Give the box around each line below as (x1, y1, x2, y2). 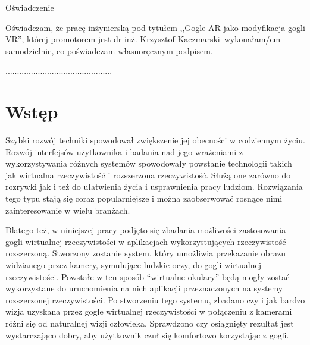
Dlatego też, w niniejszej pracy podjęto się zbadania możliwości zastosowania (5, 224, 286, 236)
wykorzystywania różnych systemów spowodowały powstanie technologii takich (5, 157, 292, 170)
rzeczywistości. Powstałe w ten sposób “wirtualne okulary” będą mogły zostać (5, 270, 290, 283)
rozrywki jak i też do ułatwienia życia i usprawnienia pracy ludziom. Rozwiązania (5, 180, 303, 193)
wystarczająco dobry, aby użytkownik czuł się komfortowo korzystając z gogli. (5, 328, 289, 341)
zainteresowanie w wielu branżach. (5, 203, 130, 216)
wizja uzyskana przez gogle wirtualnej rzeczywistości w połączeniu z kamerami (5, 305, 292, 318)
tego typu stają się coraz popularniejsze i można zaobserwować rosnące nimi (5, 192, 283, 205)
